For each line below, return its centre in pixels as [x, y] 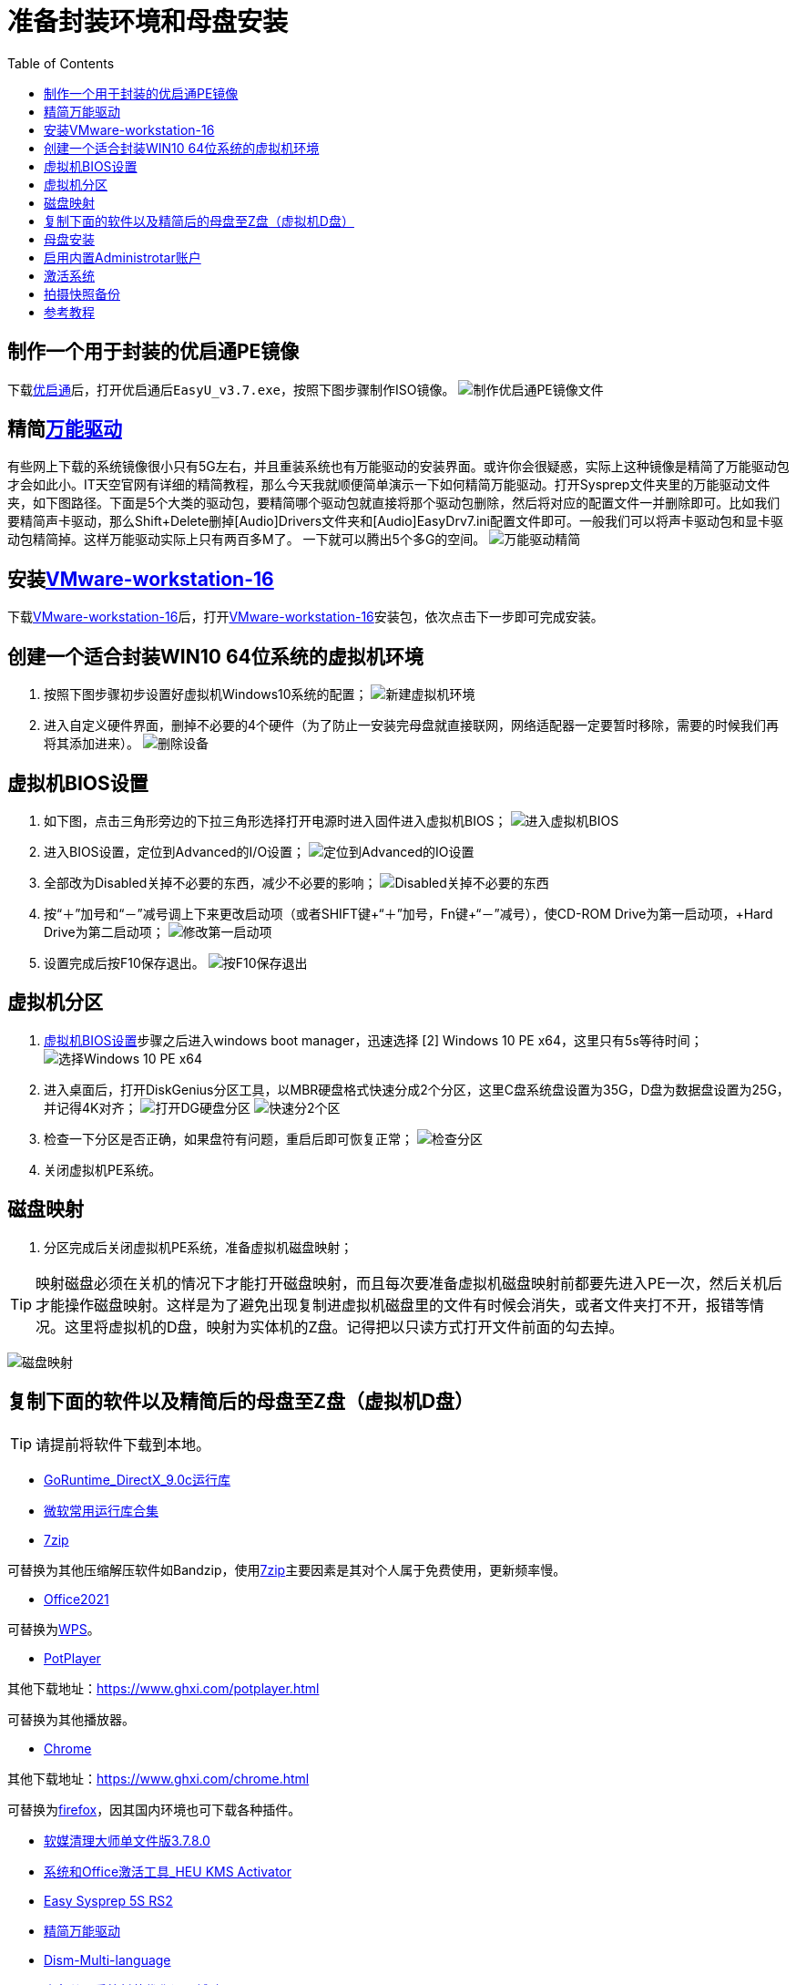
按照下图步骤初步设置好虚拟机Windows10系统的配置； [206, 694]
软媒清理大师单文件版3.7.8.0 [127, 1840]
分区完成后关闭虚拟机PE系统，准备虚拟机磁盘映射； [199, 1247]
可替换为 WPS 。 [54, 1629]
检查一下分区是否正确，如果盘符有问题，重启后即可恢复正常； [229, 1138]
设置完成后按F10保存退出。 [124, 962]
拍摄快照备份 [82, 293]
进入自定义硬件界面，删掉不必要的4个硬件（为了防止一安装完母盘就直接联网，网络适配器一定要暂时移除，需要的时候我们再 [412, 725]
